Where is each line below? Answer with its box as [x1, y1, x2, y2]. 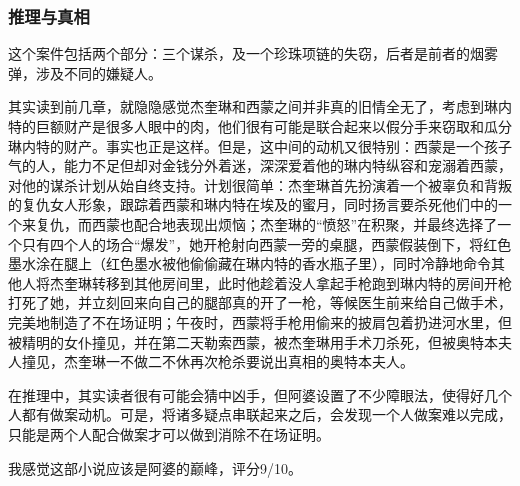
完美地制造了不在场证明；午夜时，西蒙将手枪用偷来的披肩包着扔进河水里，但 [8, 311, 512, 332]
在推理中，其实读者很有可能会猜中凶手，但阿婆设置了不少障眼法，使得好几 [8, 384, 498, 405]
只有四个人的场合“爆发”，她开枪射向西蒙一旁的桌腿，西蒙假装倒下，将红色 [21, 233, 512, 254]
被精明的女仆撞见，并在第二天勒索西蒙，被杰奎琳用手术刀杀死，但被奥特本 [8, 331, 498, 352]
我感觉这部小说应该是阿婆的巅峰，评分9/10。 [8, 457, 302, 478]
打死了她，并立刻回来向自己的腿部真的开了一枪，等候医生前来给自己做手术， [8, 292, 512, 313]
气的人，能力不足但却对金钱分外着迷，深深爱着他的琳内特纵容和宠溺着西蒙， [8, 155, 512, 176]
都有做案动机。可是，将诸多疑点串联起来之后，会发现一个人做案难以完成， [21, 404, 512, 425]
